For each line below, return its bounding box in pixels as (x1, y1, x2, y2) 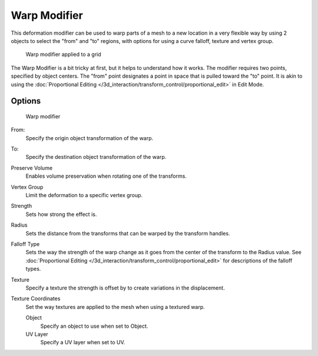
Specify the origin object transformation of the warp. (25, 134, 154, 141)
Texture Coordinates (11, 295, 61, 302)
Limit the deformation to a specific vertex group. (25, 192, 143, 199)
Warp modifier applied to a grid (25, 51, 101, 58)
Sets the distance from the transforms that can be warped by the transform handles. (25, 229, 230, 237)
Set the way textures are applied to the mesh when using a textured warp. (25, 303, 206, 310)
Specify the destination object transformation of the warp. (25, 154, 167, 161)
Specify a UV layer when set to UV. (40, 339, 125, 346)
